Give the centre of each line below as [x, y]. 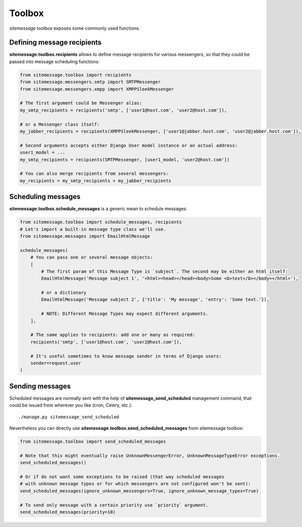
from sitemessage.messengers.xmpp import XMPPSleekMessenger [97, 89]
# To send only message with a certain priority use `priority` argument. [114, 505]
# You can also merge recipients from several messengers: [94, 174]
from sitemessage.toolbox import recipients [76, 75]
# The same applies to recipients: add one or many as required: [113, 335]
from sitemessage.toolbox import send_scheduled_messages [93, 442]
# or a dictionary [64, 293]
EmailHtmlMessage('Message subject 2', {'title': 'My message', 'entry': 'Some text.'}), [155, 300]
